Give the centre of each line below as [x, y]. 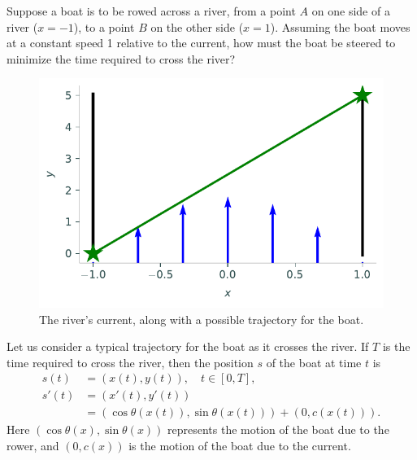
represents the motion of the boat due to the [278, 429]
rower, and [33, 446]
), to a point [104, 26]
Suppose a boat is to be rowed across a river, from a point [151, 11]
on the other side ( [197, 26]
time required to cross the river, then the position [130, 362]
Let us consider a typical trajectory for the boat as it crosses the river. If [188, 346]
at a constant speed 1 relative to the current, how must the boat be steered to [201, 43]
